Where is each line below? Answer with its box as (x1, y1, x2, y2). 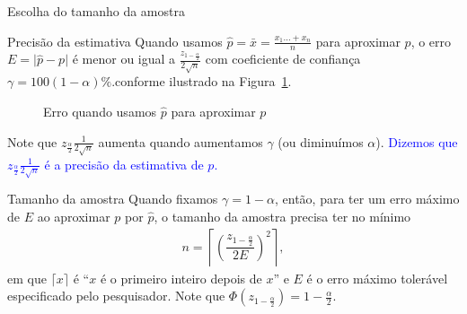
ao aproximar (37, 207, 110, 226)
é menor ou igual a (72, 49, 176, 68)
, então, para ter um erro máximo (275, 189, 460, 208)
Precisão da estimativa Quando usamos (7, 31, 223, 50)
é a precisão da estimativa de (44, 154, 204, 173)
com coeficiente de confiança (205, 49, 361, 68)
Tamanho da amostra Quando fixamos (7, 189, 218, 208)
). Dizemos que (375, 132, 458, 151)
